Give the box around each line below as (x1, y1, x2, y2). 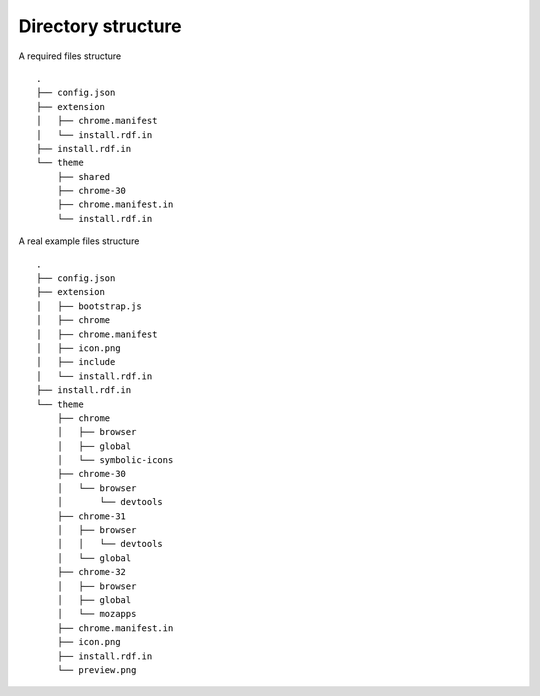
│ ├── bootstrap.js (36, 300, 142, 312)
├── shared (56, 171, 111, 182)
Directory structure (18, 15, 182, 37)
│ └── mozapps (56, 608, 137, 620)
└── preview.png (56, 664, 137, 675)
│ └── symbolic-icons (56, 455, 174, 466)
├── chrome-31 (56, 510, 127, 522)
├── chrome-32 (56, 566, 127, 578)
